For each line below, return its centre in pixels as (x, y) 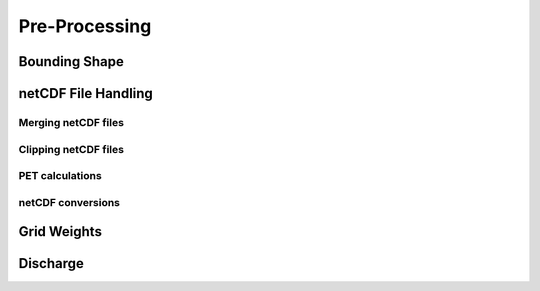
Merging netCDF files (71, 122)
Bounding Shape (71, 61)
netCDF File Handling (86, 93)
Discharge (51, 263)
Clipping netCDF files (71, 149)
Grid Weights (60, 231)
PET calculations (60, 176)
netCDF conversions (69, 202)
